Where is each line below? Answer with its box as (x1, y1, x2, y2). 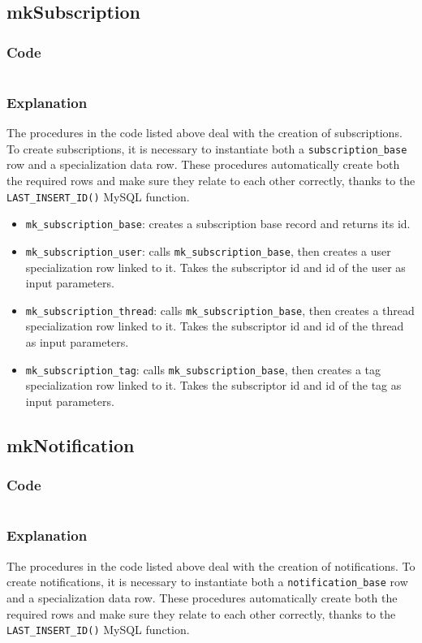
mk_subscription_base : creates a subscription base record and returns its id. (25, 215, 411, 232)
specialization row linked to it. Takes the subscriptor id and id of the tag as (25, 377, 402, 394)
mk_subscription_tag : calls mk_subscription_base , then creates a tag (25, 360, 381, 378)
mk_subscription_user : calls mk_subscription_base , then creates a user (25, 242, 391, 259)
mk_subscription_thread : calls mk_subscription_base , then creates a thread (25, 301, 415, 318)
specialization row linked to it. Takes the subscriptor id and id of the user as (25, 258, 406, 275)
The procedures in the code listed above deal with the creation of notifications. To (6, 557, 416, 574)
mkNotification (6, 432, 135, 457)
